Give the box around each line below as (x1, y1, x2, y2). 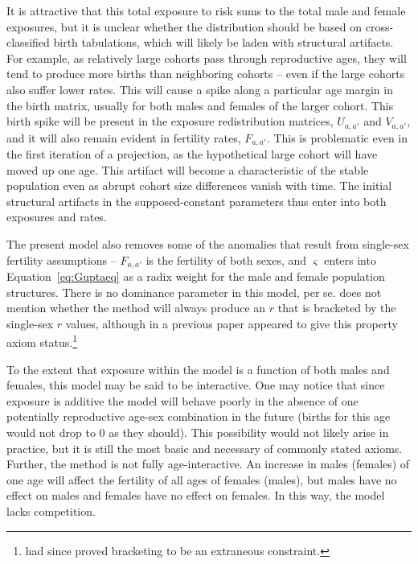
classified (6, 34, 50, 51)
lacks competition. (6, 503, 96, 520)
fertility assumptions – (6, 251, 117, 268)
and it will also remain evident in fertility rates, (6, 129, 241, 146)
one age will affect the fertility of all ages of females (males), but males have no (6, 471, 397, 488)
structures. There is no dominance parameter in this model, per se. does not (6, 283, 382, 300)
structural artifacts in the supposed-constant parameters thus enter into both (6, 192, 387, 209)
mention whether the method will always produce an (6, 299, 266, 316)
